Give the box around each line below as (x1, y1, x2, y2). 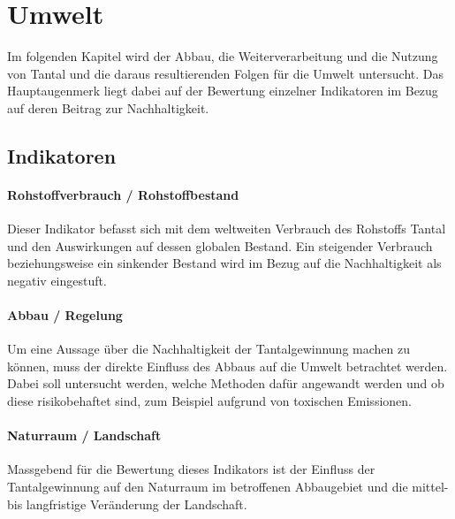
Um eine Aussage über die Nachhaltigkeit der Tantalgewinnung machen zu (7, 340, 410, 358)
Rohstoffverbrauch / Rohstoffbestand (7, 185, 239, 203)
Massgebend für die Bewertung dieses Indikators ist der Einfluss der (7, 460, 375, 478)
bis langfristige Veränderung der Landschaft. (7, 494, 247, 513)
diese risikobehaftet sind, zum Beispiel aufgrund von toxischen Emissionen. (7, 392, 412, 410)
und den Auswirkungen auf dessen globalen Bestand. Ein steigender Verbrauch (7, 236, 433, 255)
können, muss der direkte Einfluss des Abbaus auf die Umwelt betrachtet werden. (7, 356, 448, 375)
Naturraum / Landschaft (7, 426, 162, 445)
